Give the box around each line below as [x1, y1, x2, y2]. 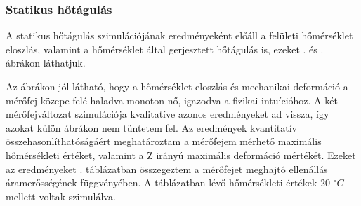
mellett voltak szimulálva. [6, 188, 116, 203]
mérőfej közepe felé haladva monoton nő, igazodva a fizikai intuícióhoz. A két [6, 92, 338, 107]
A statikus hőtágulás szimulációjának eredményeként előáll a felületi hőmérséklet [6, 28, 353, 43]
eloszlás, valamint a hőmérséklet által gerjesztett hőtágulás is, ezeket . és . [6, 41, 324, 56]
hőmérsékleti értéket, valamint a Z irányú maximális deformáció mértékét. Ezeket [6, 147, 356, 162]
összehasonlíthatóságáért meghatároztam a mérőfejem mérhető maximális [6, 134, 322, 149]
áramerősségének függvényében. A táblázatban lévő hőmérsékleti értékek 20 [6, 175, 330, 190]
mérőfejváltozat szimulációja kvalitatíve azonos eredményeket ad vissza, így [6, 107, 329, 121]
